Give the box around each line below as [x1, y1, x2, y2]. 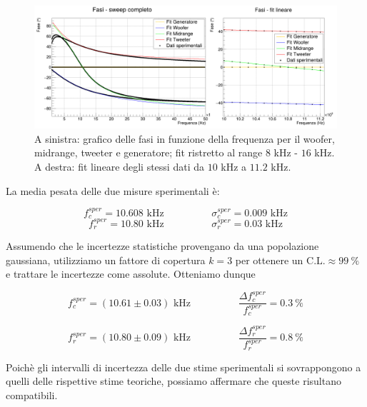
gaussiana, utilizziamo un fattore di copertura [6, 252, 206, 267]
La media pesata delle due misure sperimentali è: [6, 183, 220, 198]
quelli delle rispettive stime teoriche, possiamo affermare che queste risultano [6, 373, 341, 388]
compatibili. [6, 387, 58, 402]
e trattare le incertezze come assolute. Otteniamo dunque [6, 266, 256, 281]
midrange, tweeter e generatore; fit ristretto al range [34, 145, 263, 160]
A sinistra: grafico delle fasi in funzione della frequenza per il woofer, [34, 131, 335, 146]
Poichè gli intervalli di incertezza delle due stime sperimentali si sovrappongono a [6, 359, 361, 374]
